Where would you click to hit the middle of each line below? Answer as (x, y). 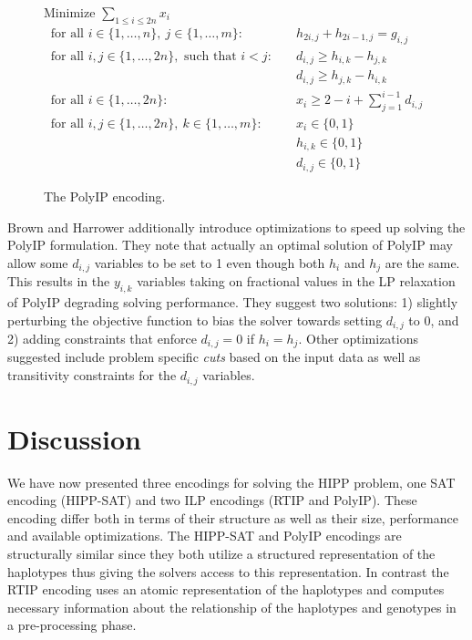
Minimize (70, 12)
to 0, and (434, 320)
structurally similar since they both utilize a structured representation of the (221, 553)
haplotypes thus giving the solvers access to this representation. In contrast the (228, 571)
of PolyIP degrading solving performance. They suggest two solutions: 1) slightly (233, 301)
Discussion (74, 438)
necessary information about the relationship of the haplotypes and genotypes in (232, 607)
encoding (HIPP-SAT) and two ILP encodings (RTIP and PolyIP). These (212, 500)
